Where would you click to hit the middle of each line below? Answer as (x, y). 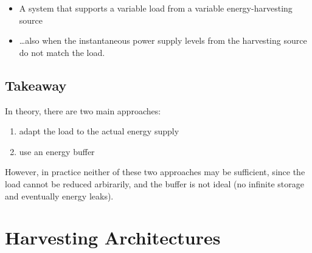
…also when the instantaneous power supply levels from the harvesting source (163, 40)
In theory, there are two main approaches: (83, 110)
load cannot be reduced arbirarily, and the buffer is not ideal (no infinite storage (154, 183)
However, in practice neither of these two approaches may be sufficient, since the (155, 172)
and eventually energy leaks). (59, 196)
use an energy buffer (57, 151)
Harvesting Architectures (113, 237)
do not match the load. (62, 52)
